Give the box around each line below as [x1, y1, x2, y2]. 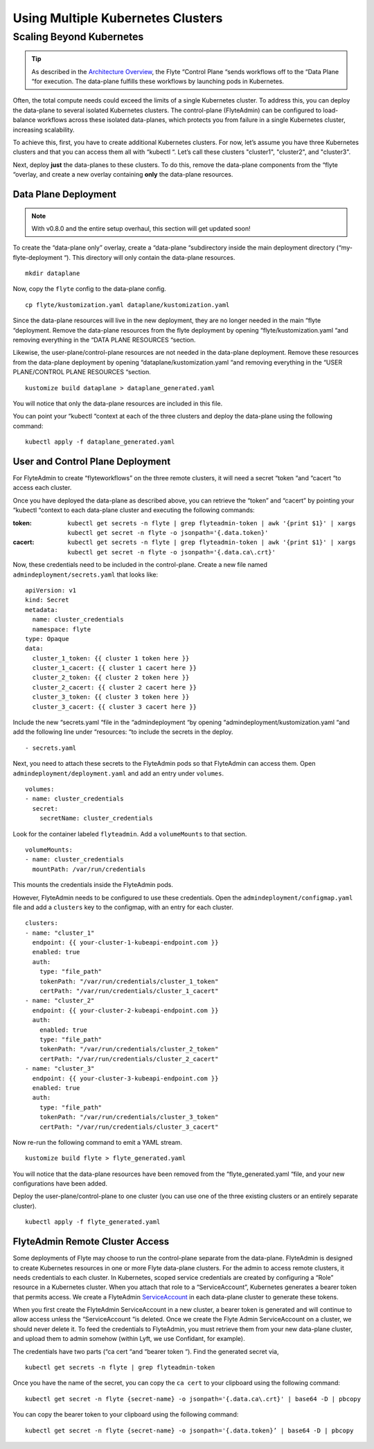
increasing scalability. [12, 125, 75, 134]
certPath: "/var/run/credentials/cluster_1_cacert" [39, 987, 219, 995]
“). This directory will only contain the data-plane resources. [63, 253, 235, 261]
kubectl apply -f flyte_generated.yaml [25, 1218, 161, 1226]
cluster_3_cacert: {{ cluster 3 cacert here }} [32, 703, 197, 710]
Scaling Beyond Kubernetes [12, 30, 144, 43]
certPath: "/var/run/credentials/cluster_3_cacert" [39, 1123, 219, 1131]
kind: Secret [25, 596, 69, 604]
